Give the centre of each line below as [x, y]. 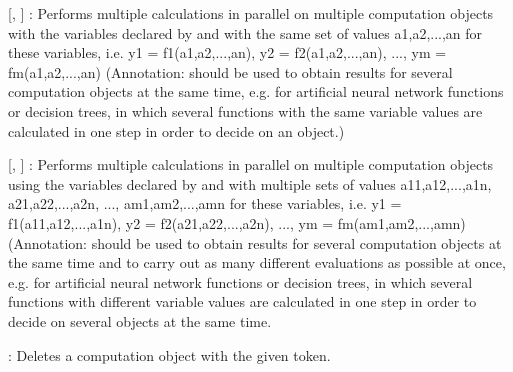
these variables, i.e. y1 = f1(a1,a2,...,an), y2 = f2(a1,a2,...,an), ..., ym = [227, 52]
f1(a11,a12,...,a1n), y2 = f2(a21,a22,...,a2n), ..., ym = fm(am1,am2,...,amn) [237, 222]
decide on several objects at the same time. [140, 320]
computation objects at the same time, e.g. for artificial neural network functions [256, 91]
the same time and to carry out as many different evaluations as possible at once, [257, 262]
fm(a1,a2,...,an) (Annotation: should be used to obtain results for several [230, 71]
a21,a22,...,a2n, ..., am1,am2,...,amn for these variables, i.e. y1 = [205, 203]
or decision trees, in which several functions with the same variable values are [245, 110]
